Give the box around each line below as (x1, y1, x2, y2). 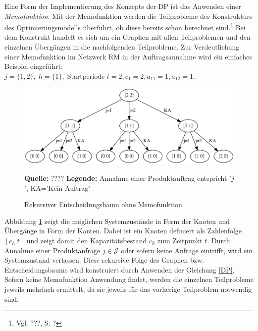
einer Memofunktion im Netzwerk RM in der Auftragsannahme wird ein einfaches (4, 51, 252, 61)
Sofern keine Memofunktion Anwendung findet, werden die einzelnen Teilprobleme (4, 274, 254, 284)
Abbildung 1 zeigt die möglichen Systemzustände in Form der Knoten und (4, 216, 230, 226)
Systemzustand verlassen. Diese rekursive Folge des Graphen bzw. (4, 255, 204, 265)
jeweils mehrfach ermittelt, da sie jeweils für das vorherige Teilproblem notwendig (4, 283, 252, 294)
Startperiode (67, 73, 105, 80)
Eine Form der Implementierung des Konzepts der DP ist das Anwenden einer (4, 1, 241, 11)
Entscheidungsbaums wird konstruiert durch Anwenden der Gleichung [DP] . (4, 264, 235, 275)
